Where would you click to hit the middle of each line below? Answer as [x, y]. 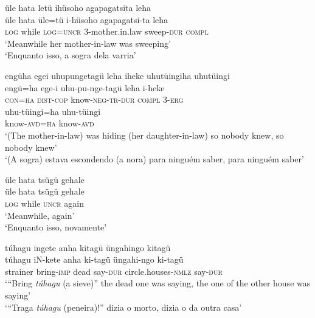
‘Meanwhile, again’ [40, 215]
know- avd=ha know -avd [50, 123]
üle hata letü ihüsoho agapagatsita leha [78, 7]
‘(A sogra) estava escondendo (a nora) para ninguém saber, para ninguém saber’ [154, 159]
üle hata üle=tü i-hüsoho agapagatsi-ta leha [87, 19]
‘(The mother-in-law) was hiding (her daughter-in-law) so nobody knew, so [144, 135]
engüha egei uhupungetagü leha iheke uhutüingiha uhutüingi [117, 75]
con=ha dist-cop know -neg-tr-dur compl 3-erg [94, 99]
